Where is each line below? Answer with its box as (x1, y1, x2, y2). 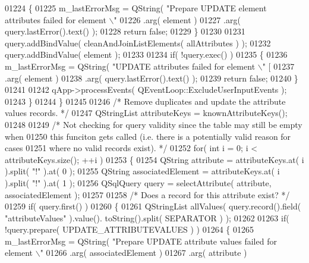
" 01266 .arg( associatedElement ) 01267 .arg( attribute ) (40, 246, 247, 259)
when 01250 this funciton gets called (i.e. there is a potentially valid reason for (5, 130, 291, 142)
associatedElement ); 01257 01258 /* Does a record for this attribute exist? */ (5, 188, 290, 201)
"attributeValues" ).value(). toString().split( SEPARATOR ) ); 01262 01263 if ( (5, 211, 289, 224)
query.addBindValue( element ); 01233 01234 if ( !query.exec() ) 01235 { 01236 (5, 48, 288, 61)
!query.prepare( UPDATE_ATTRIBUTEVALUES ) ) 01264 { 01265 (5, 223, 254, 236)
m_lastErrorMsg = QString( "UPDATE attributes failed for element (5, 60, 256, 72)
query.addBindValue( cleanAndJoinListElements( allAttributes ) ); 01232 (5, 36, 271, 49)
